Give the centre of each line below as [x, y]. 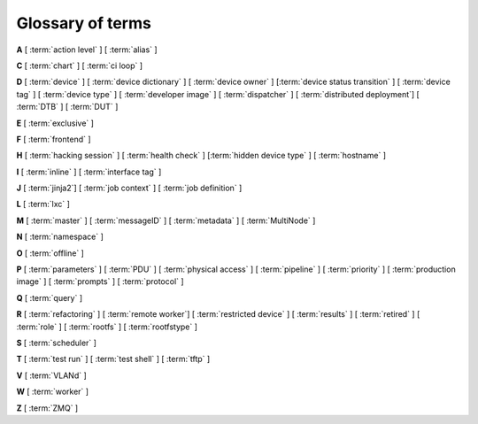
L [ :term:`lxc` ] [43, 204]
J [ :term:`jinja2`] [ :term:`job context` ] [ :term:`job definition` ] [129, 188]
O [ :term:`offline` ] [50, 253]
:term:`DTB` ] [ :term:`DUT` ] [67, 107]
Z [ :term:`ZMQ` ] [47, 408]
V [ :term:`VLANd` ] [52, 375]
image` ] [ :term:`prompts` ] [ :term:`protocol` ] [100, 281]
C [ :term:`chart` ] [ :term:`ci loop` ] [80, 66]
